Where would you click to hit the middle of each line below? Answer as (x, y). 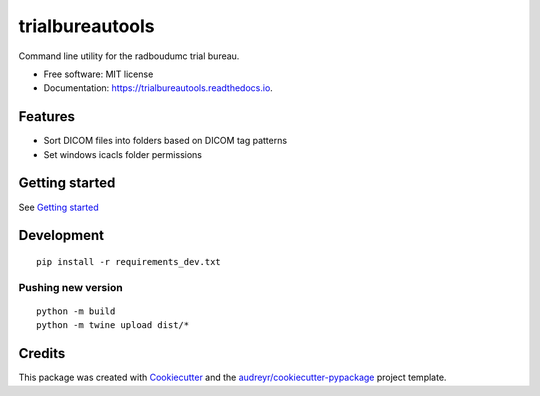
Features (46, 116)
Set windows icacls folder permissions (122, 154)
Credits (42, 353)
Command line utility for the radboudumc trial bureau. (129, 56)
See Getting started (58, 207)
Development (61, 235)
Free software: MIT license (98, 74)
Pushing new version (71, 287)
